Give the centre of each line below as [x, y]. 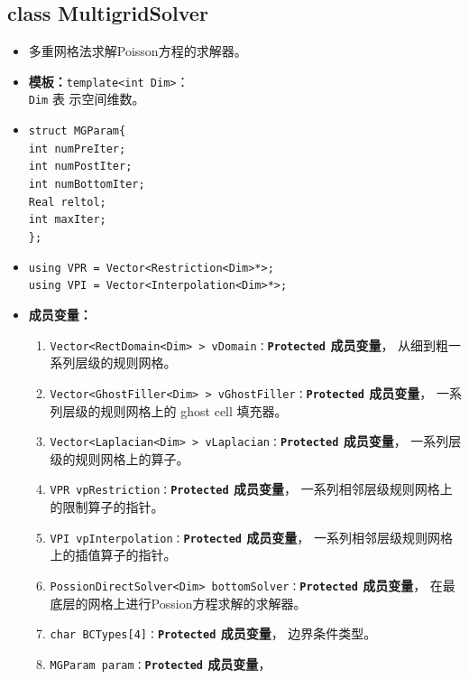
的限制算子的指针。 [107, 507]
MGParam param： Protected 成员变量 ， [161, 663]
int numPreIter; [77, 149]
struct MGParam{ [77, 131]
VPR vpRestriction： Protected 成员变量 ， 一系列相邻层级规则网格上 [251, 489]
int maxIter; [67, 220]
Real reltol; [67, 202]
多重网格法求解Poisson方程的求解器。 [138, 51]
